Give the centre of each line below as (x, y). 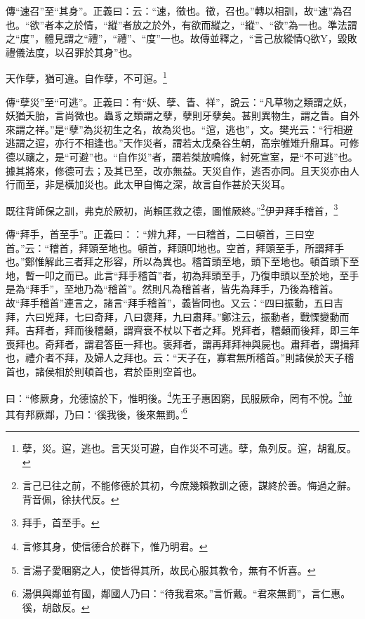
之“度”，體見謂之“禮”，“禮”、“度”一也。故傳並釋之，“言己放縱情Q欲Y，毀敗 (181, 38)
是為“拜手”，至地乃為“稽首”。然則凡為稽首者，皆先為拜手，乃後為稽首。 (172, 289)
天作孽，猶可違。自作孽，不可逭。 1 (86, 77)
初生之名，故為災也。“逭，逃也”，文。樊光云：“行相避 (228, 129)
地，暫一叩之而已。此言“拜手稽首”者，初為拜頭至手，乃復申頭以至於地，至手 (182, 275)
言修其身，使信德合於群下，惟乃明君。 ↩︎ (115, 546)
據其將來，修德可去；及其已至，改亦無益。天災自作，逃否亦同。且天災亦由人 (182, 170)
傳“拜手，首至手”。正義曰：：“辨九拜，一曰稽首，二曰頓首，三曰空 (160, 234)
